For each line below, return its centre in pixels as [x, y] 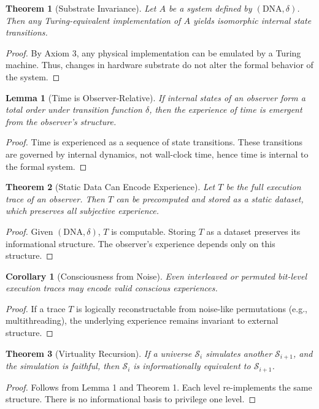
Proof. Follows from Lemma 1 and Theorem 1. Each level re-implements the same [159, 387]
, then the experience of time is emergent [226, 109]
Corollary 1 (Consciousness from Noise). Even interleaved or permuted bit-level [156, 276]
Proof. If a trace [36, 308]
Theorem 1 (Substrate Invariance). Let [81, 8]
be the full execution [263, 187]
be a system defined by [210, 8]
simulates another [239, 353]
